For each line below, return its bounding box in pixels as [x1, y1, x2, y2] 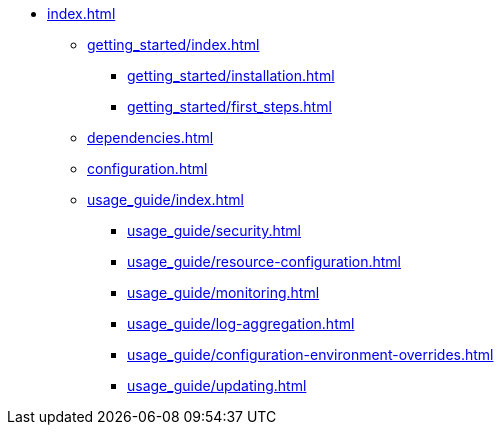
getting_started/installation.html [127, 67, 335, 84]
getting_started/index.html [87, 36, 260, 53]
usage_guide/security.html [127, 222, 301, 239]
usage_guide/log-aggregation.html [127, 315, 355, 332]
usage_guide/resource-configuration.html [127, 253, 402, 270]
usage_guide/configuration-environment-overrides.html [127, 346, 494, 363]
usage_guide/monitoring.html [127, 284, 320, 301]
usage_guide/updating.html [127, 377, 307, 394]
